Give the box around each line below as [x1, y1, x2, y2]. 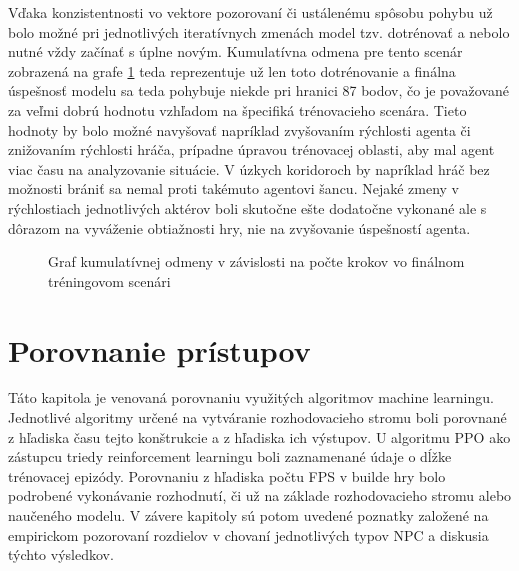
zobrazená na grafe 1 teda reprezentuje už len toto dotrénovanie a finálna [8, 60, 456, 81]
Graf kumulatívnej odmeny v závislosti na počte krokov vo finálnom [48, 251, 465, 272]
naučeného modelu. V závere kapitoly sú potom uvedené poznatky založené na [8, 505, 489, 525]
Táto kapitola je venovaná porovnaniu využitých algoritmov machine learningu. [8, 387, 494, 408]
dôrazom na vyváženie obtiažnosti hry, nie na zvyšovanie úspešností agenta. [8, 217, 471, 238]
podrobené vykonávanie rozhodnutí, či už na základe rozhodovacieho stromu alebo [8, 485, 512, 506]
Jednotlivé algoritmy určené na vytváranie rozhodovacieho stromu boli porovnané [8, 407, 507, 428]
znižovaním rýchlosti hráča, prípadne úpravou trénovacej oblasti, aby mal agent [8, 139, 495, 160]
